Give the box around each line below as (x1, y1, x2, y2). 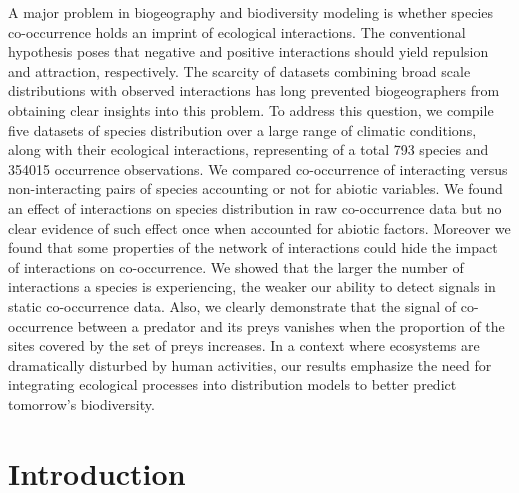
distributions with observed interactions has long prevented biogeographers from (8, 80, 500, 101)
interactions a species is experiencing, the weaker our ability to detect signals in (8, 276, 496, 297)
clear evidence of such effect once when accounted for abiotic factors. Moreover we (8, 217, 511, 238)
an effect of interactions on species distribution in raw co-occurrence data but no (8, 197, 502, 218)
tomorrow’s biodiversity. (8, 393, 155, 414)
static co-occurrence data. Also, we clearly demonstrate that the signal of (8, 295, 457, 316)
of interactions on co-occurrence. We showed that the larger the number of (8, 256, 464, 277)
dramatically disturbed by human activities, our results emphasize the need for (8, 354, 492, 375)
